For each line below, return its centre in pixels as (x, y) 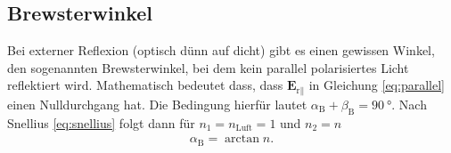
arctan (242, 139)
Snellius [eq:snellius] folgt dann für (101, 122)
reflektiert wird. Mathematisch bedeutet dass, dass (145, 85)
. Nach (409, 104)
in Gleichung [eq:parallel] (377, 85)
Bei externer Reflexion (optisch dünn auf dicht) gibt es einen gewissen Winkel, (221, 50)
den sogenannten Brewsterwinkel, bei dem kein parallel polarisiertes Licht (208, 67)
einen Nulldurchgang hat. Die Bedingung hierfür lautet (157, 104)
